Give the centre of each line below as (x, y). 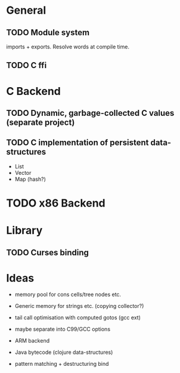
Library (24, 231)
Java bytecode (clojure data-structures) (64, 352)
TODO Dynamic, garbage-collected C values (90, 113)
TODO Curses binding (48, 252)
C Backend (33, 91)
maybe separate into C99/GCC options (63, 329)
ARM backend (32, 341)
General (26, 10)
